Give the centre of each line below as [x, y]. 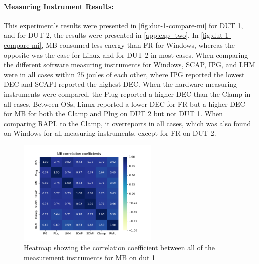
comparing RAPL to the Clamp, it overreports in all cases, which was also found [128, 123]
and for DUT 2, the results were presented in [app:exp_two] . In [101, 35]
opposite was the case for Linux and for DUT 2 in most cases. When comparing [126, 55]
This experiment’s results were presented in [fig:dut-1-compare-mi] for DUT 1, [124, 25]
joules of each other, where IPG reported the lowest [165, 74]
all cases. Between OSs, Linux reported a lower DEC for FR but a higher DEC [125, 104]
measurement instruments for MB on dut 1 [90, 257]
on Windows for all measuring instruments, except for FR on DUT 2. [110, 133]
